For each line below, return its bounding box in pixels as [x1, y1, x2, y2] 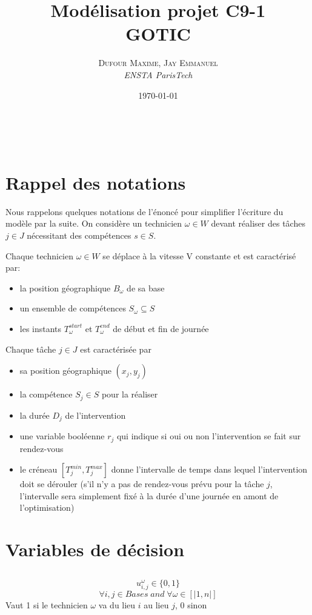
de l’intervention [65, 408, 126, 421]
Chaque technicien [5, 249, 73, 262]
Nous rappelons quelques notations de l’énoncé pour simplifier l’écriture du [5, 205, 284, 218]
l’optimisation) [19, 501, 75, 514]
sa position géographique [19, 364, 111, 377]
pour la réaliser [101, 388, 158, 401]
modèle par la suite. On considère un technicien [5, 217, 182, 230]
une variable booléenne [19, 430, 105, 442]
